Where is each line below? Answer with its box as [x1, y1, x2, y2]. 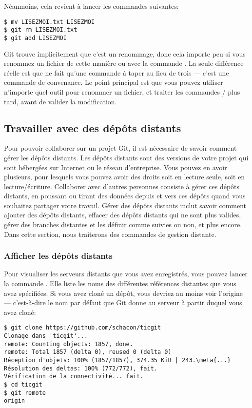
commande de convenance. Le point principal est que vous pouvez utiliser [4, 77, 223, 87]
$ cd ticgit [4, 381, 42, 389]
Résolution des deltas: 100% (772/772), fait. [4, 365, 157, 372]
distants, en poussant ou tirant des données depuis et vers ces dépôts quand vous [4, 191, 246, 201]
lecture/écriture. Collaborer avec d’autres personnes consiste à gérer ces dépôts [4, 181, 240, 191]
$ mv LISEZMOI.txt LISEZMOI [4, 18, 95, 25]
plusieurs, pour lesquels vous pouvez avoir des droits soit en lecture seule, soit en [4, 172, 245, 182]
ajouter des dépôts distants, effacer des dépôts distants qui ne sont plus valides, [4, 210, 241, 220]
